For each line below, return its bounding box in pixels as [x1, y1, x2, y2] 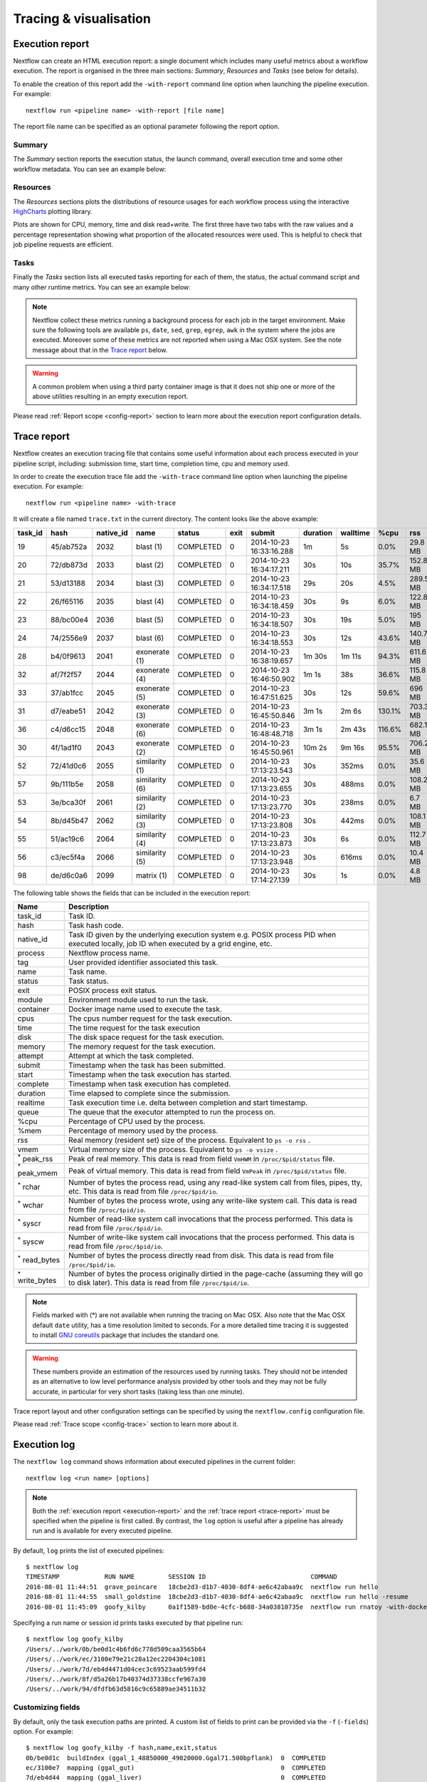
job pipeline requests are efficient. [13, 240, 114, 249]
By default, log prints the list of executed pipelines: [13, 1546, 164, 1555]
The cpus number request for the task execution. [68, 1013, 233, 1023]
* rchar [17, 1180, 41, 1192]
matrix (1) [135, 870, 167, 880]
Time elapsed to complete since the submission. [68, 1088, 231, 1098]
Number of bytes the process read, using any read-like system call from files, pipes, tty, [68, 1177, 363, 1187]
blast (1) [135, 542, 163, 552]
